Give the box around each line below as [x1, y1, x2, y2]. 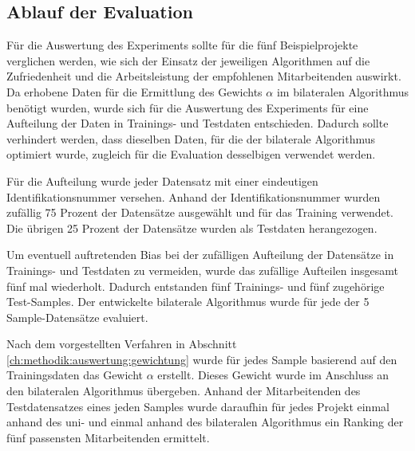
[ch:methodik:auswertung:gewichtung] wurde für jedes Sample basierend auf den [6, 351, 397, 367]
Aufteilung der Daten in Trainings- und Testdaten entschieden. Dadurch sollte [6, 115, 389, 131]
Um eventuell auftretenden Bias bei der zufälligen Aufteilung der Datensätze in [6, 246, 394, 263]
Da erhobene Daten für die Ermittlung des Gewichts [6, 83, 263, 100]
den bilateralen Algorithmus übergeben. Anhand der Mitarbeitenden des [6, 382, 361, 399]
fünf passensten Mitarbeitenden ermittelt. [6, 429, 210, 445]
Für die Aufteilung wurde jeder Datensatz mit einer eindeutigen [6, 172, 318, 189]
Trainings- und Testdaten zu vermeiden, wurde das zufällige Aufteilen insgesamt [6, 261, 398, 278]
